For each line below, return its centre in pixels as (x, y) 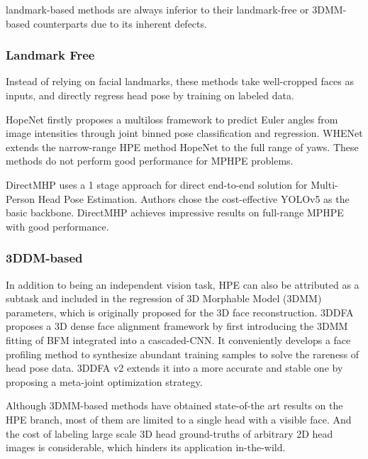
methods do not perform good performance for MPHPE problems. (150, 161)
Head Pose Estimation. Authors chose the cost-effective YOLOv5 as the (194, 198)
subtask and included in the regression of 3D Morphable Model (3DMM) (164, 298)
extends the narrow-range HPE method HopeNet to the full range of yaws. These (182, 146)
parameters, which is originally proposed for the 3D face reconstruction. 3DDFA (180, 312)
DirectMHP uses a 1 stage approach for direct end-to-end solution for (157, 184)
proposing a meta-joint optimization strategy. (104, 381)
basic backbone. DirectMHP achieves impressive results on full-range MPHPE (175, 212)
